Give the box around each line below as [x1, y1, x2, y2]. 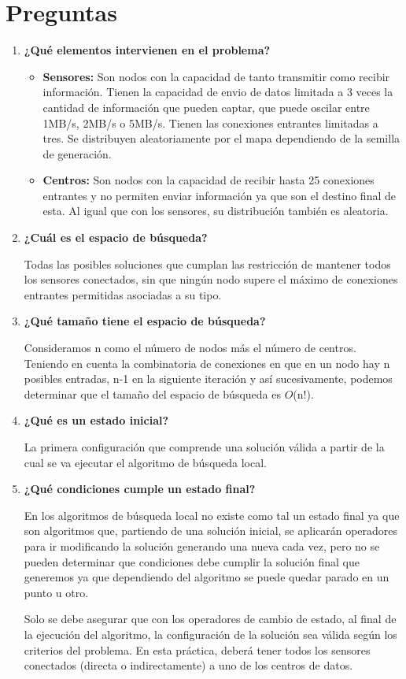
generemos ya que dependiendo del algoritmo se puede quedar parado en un [24, 569, 389, 585]
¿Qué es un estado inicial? [24, 412, 169, 429]
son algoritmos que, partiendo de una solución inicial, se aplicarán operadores [24, 522, 398, 539]
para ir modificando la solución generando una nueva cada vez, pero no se [24, 537, 380, 554]
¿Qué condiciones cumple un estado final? [24, 480, 256, 497]
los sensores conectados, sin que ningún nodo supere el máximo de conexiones [24, 271, 398, 288]
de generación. [42, 145, 112, 161]
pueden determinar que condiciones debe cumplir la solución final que [24, 553, 360, 570]
